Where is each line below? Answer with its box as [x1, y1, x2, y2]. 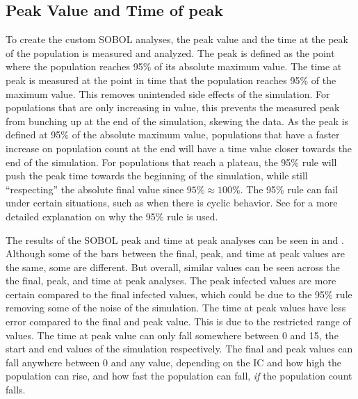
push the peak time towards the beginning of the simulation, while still [6, 168, 308, 183]
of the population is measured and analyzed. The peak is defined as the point [6, 45, 335, 60]
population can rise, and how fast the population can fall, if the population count [6, 368, 352, 383]
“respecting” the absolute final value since [6, 181, 184, 196]
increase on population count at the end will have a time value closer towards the [6, 140, 352, 155]
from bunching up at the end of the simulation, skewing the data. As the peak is [6, 113, 349, 128]
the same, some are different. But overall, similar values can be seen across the [6, 259, 340, 274]
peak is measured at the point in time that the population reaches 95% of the [6, 72, 336, 87]
